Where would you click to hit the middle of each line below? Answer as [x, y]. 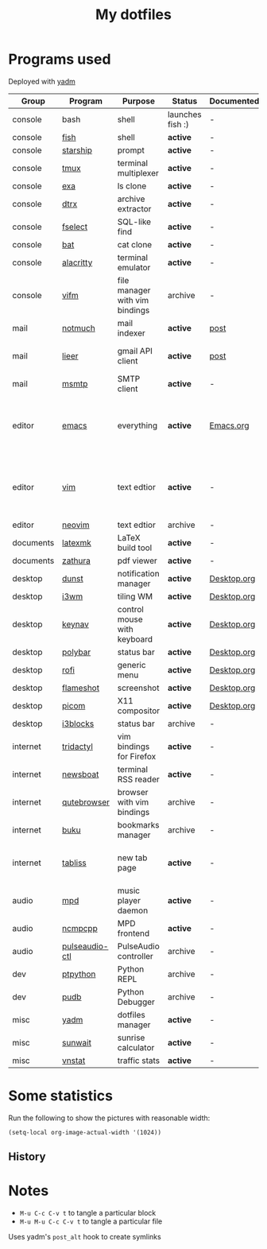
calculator [136, 1047]
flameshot [81, 688]
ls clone [132, 186]
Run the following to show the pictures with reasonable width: [109, 1118]
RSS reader [139, 779]
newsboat [81, 774]
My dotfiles [133, 15]
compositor [139, 711]
